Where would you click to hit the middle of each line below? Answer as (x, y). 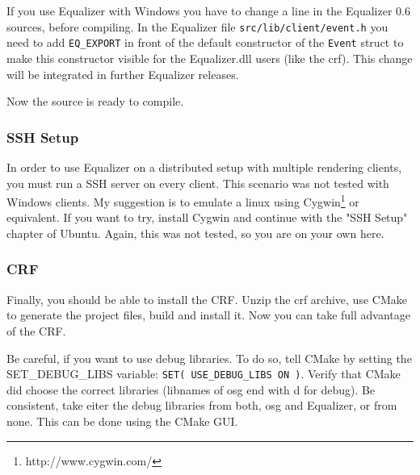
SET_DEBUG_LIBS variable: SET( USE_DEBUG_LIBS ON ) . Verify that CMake (204, 374)
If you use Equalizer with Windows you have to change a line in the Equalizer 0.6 (208, 10)
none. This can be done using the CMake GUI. (122, 421)
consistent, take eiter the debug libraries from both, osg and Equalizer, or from (202, 405)
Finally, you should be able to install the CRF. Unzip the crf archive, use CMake (207, 299)
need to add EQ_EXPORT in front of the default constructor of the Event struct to (205, 42)
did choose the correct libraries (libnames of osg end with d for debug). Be (191, 389)
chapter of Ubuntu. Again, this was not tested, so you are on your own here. (195, 233)
